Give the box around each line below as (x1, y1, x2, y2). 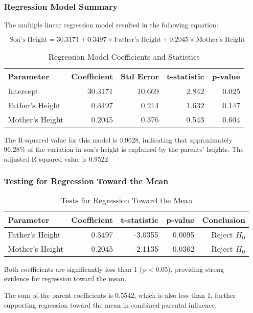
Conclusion (202, 214, 246, 225)
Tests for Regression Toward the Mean (61, 194, 193, 206)
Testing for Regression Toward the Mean (4, 174, 168, 187)
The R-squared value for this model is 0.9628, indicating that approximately (4, 134, 232, 144)
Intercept (8, 85, 39, 96)
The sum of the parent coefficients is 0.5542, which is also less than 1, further (4, 290, 236, 300)
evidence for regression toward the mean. (4, 273, 126, 284)
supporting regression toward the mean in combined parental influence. (4, 299, 217, 310)
